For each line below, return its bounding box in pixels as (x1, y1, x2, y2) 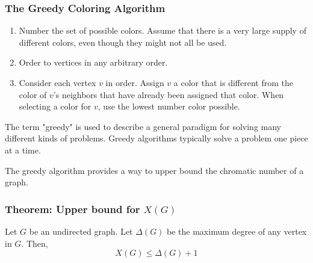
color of (19, 88, 47, 101)
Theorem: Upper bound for (5, 201, 140, 216)
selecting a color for (19, 100, 91, 113)
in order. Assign (105, 76, 164, 88)
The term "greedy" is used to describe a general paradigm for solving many (5, 120, 281, 132)
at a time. (5, 143, 41, 156)
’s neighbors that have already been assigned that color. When (53, 88, 284, 101)
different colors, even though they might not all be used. (19, 36, 227, 48)
